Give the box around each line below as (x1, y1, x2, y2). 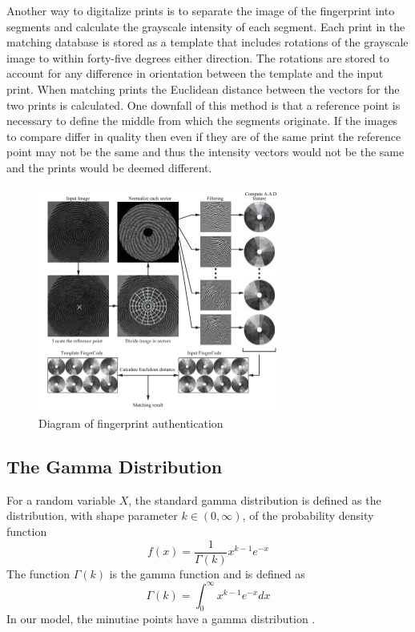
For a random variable (6, 491, 116, 508)
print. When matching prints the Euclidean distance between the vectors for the (6, 80, 400, 97)
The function (6, 565, 70, 582)
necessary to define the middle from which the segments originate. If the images (6, 112, 398, 129)
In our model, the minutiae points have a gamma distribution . (6, 610, 316, 627)
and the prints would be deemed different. (6, 159, 212, 175)
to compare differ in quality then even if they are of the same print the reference (6, 127, 401, 144)
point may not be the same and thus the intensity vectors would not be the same (6, 143, 405, 160)
